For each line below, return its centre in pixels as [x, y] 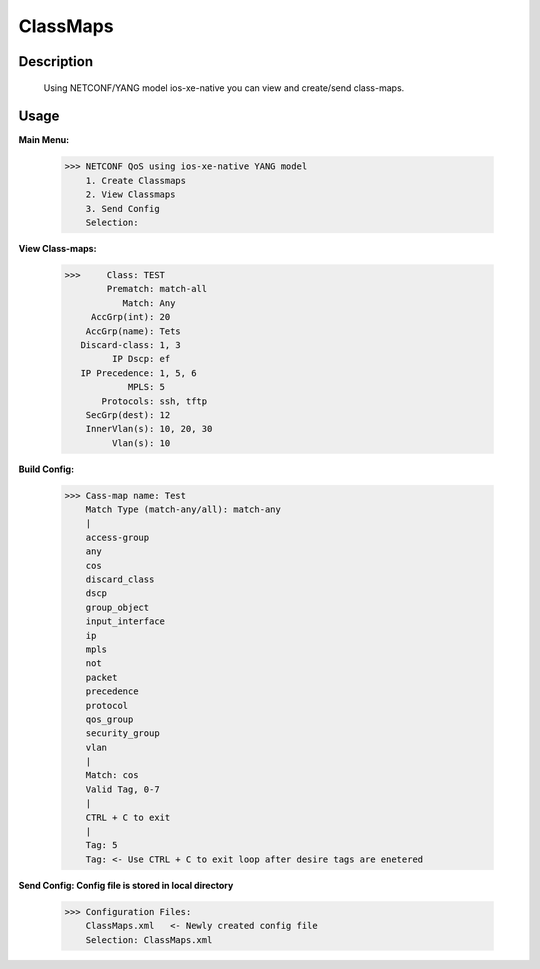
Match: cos [112, 775]
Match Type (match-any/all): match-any [183, 509]
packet [101, 677]
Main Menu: [44, 140]
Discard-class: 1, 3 [131, 344]
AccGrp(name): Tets [133, 331]
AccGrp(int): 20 [130, 317]
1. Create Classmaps [136, 180]
